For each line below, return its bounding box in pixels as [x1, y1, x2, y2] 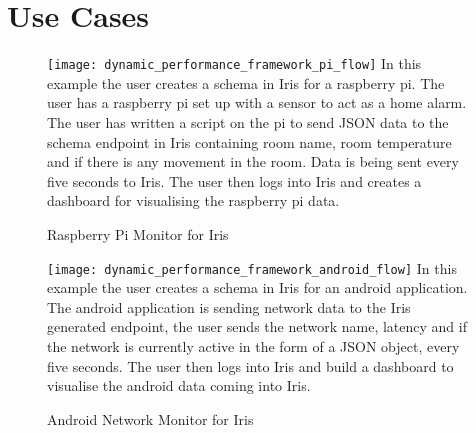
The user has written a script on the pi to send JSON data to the [47, 111, 449, 132]
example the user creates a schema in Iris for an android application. [47, 277, 468, 298]
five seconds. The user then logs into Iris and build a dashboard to [47, 355, 454, 376]
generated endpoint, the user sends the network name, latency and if [47, 316, 467, 337]
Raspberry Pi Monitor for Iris [47, 223, 229, 244]
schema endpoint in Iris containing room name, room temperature [47, 131, 452, 152]
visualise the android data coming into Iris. [47, 375, 311, 396]
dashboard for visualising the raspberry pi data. [47, 190, 340, 211]
